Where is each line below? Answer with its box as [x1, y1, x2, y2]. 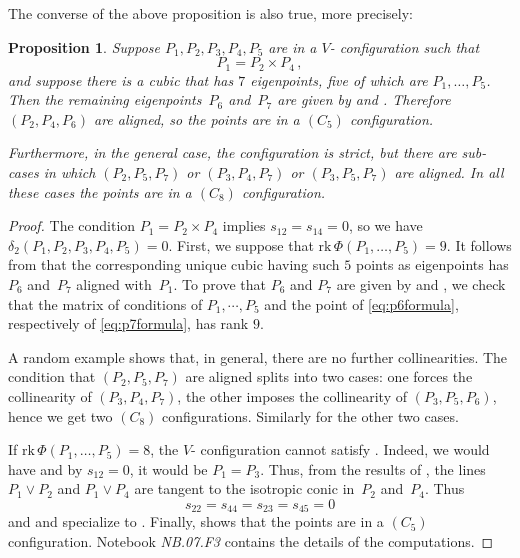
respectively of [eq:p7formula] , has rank [8, 313, 249, 334]
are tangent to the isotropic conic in [134, 478, 355, 499]
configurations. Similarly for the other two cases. [162, 405, 459, 426]
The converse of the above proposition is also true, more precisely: [8, 3, 413, 23]
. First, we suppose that [168, 234, 314, 255]
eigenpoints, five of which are [250, 69, 428, 90]
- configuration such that [329, 36, 480, 57]
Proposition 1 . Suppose [8, 36, 160, 57]
